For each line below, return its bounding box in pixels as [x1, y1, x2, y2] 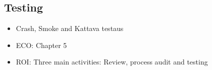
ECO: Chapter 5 [16, 39, 67, 50]
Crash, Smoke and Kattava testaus [16, 23, 124, 33]
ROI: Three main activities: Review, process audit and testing [16, 56, 208, 67]
